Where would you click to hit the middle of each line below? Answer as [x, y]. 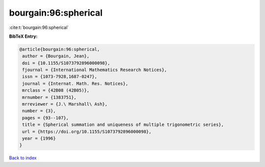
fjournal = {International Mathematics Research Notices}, [95, 70]
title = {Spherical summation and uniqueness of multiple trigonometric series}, [123, 125]
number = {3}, [39, 111]
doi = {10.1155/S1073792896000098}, [66, 63]
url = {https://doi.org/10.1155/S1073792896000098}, [87, 131]
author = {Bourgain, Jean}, [56, 56]
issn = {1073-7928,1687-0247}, [60, 77]
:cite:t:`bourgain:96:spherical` [39, 27]
